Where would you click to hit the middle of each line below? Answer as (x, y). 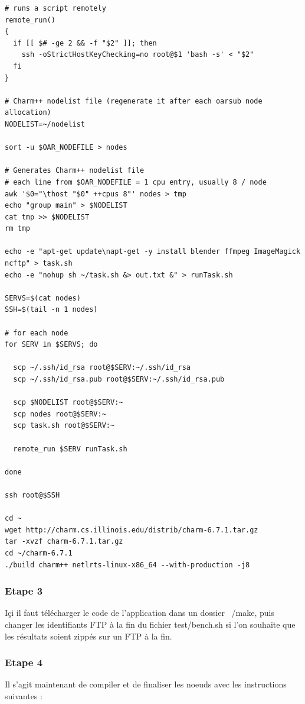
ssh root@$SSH (32, 495)
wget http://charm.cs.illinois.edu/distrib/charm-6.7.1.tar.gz (132, 530)
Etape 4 (24, 662)
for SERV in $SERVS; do (51, 345)
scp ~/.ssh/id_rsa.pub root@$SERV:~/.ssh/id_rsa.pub (119, 379)
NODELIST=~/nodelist (45, 124)
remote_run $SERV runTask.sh (70, 449)
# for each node (37, 333)
